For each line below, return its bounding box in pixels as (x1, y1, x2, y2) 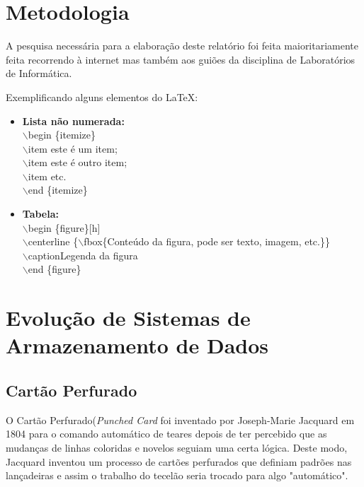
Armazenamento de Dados (6, 331, 269, 360)
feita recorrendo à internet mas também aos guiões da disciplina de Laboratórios (6, 52, 356, 66)
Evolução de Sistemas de (6, 303, 251, 332)
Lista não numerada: (22, 113, 125, 128)
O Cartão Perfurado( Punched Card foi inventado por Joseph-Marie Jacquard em (6, 412, 355, 427)
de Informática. (6, 66, 72, 81)
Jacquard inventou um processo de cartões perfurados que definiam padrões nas (6, 454, 352, 469)
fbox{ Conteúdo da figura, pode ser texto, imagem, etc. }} (84, 234, 330, 249)
